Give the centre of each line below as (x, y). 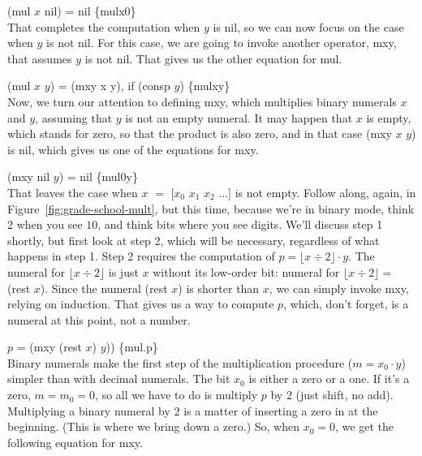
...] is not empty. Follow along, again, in (317, 192)
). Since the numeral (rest (104, 288)
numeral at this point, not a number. (99, 319)
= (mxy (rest (49, 347)
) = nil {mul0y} (98, 176)
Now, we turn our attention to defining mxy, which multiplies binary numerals (202, 101)
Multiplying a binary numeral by (89, 410)
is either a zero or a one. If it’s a (329, 379)
